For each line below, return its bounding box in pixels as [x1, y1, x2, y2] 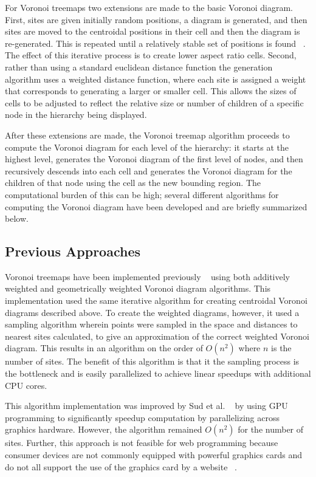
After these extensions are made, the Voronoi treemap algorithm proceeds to [5, 128, 290, 141]
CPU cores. [5, 379, 47, 391]
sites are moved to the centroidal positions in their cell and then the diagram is [5, 25, 300, 38]
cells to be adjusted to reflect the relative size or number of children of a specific [5, 96, 304, 109]
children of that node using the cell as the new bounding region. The [5, 176, 261, 189]
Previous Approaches [5, 242, 140, 261]
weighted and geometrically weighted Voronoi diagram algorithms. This [5, 282, 271, 295]
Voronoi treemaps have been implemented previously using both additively [5, 270, 290, 283]
